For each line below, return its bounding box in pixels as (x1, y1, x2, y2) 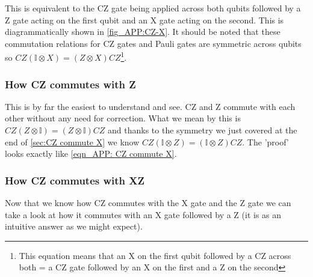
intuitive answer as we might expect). (5, 220, 143, 233)
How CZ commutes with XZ (5, 172, 145, 187)
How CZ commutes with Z (5, 76, 136, 91)
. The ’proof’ (242, 135, 289, 148)
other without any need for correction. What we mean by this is (5, 112, 241, 124)
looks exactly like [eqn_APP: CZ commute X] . (5, 147, 177, 160)
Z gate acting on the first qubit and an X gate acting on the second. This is (5, 13, 284, 26)
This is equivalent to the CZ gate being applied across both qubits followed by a (5, 2, 301, 14)
